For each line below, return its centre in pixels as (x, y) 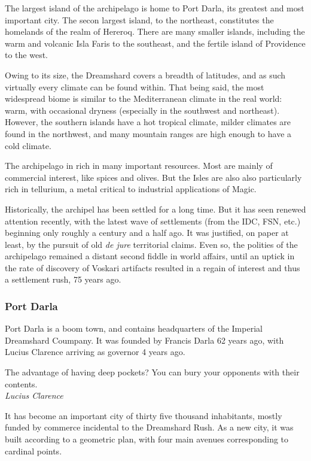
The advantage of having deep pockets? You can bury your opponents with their (152, 372)
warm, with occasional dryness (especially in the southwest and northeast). (142, 110)
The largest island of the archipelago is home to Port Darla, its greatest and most (155, 8)
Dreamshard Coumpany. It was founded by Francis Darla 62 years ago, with (144, 340)
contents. (21, 383)
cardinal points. (33, 451)
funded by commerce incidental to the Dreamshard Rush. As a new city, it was (149, 427)
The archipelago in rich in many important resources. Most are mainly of (139, 166)
